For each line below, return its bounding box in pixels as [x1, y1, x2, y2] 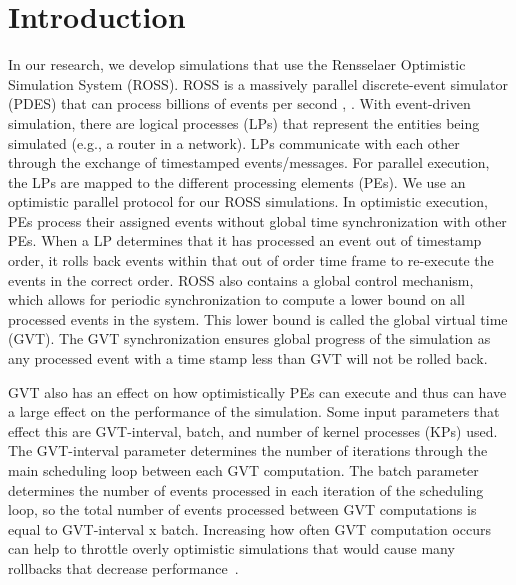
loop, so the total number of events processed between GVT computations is [8, 499, 477, 520]
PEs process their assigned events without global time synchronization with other [8, 210, 507, 231]
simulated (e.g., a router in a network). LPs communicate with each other [8, 132, 460, 153]
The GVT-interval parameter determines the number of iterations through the [8, 440, 488, 461]
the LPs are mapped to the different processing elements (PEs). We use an [8, 171, 466, 192]
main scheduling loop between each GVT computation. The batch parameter [8, 460, 479, 480]
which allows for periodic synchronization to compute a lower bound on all [8, 289, 465, 310]
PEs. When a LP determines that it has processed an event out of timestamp [8, 230, 482, 251]
